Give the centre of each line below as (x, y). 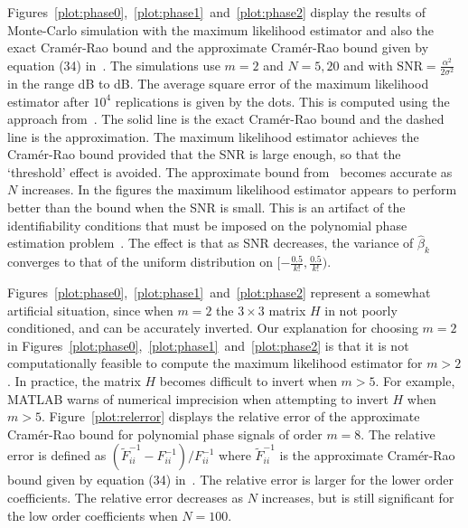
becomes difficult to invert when (248, 381)
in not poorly (361, 310)
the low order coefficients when (93, 515)
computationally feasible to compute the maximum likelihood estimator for (215, 363)
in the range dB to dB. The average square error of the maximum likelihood (218, 83)
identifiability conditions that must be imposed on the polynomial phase (207, 225)
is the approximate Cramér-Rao (367, 455)
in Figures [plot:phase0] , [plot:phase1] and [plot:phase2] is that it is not (208, 345)
